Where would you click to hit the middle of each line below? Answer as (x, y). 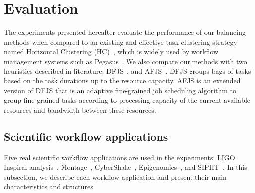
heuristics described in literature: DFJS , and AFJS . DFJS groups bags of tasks (127, 71)
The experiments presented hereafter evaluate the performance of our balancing (125, 32)
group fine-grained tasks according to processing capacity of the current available (127, 100)
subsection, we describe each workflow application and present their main (115, 176)
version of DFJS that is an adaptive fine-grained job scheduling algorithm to (120, 90)
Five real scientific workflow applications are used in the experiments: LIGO (120, 157)
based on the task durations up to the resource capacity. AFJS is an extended (122, 81)
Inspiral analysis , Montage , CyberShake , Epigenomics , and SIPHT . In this (126, 167)
